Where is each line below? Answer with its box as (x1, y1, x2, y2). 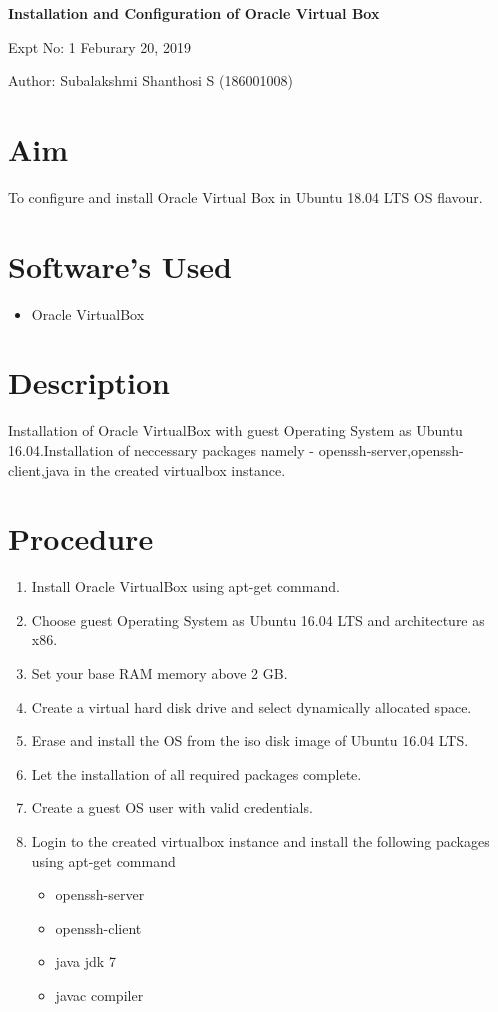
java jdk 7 (55, 951, 116, 972)
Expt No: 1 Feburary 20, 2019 (8, 36, 191, 57)
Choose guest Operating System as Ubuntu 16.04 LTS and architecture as (31, 609, 485, 630)
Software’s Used (8, 245, 233, 286)
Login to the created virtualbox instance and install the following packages (31, 831, 490, 851)
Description (8, 362, 171, 403)
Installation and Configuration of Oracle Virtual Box (8, 3, 380, 23)
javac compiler (55, 984, 144, 1005)
